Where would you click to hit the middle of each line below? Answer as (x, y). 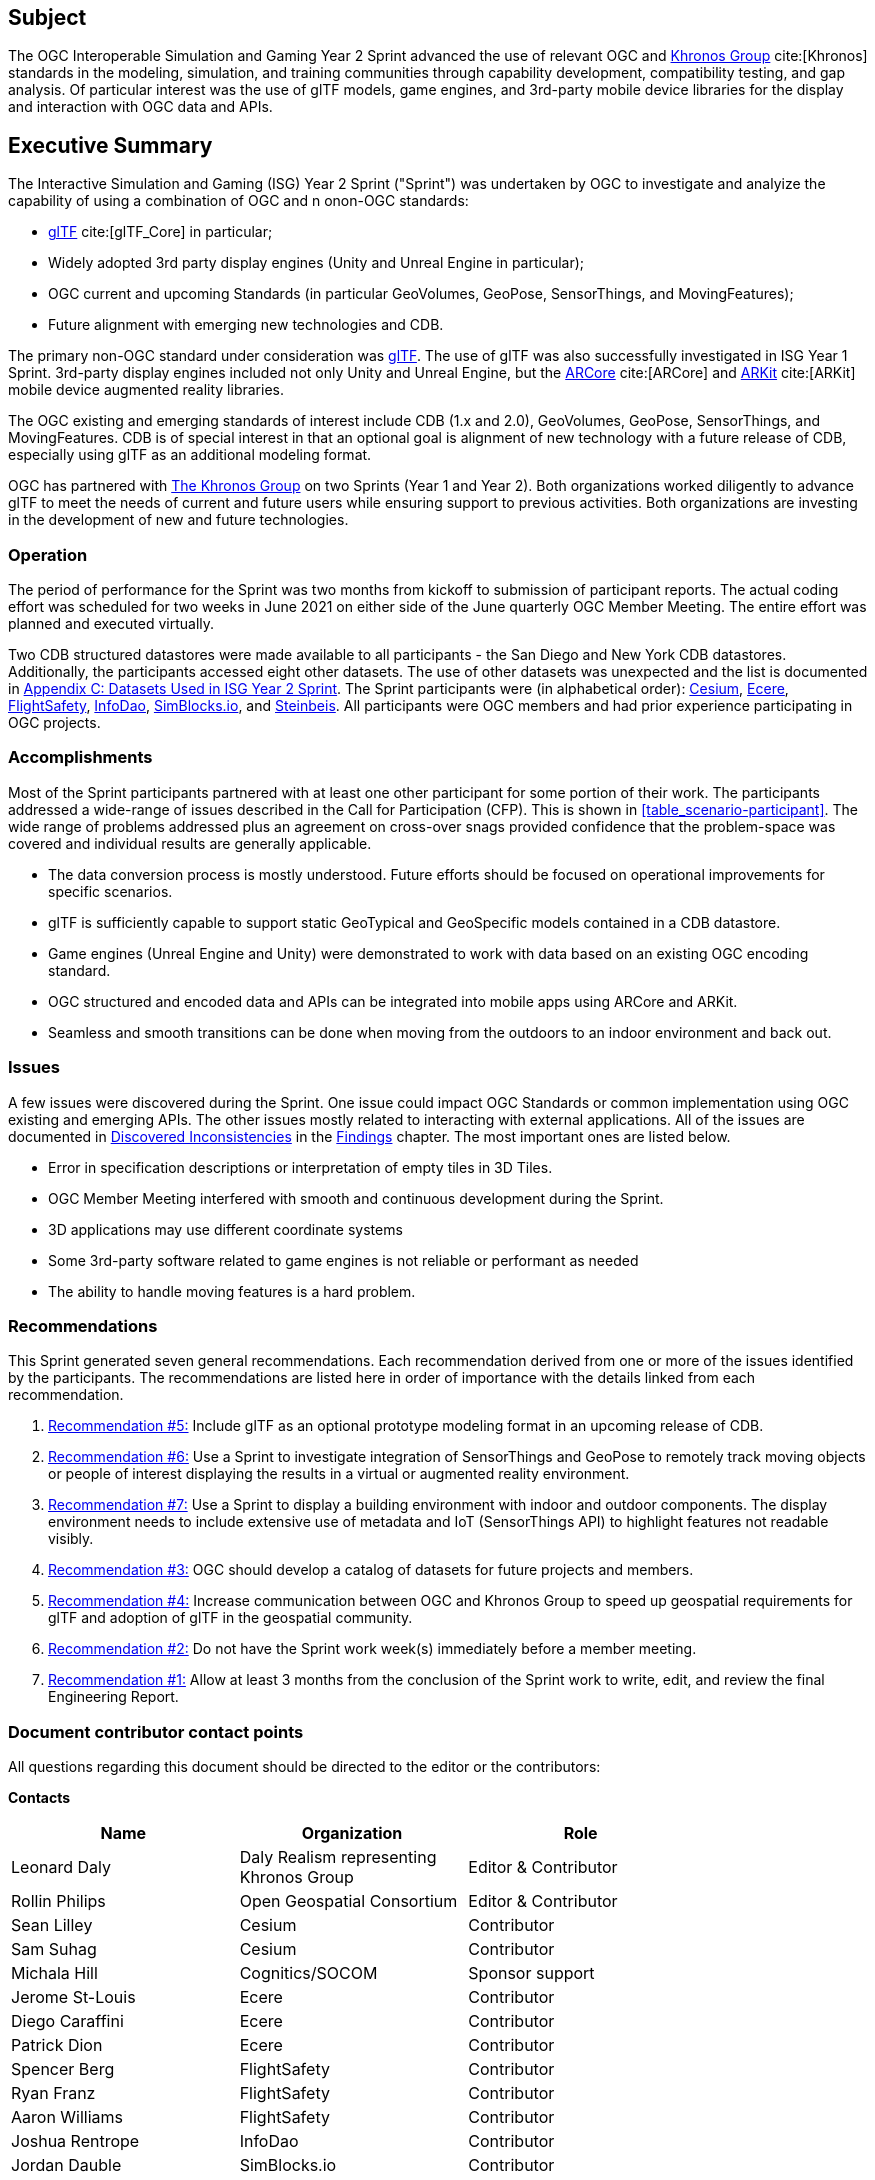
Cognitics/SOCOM (308, 1973)
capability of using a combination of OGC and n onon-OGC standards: (238, 201)
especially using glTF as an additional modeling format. (190, 455)
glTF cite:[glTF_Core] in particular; (160, 232)
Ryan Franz (53, 2093)
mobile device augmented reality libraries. (146, 390)
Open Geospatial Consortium (348, 1901)
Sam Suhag (54, 1949)
